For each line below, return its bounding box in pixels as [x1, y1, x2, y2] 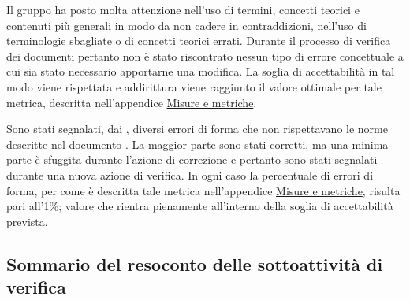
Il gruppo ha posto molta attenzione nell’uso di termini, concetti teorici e [6, 2, 360, 17]
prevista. [6, 213, 48, 229]
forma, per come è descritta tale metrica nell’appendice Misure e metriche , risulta [6, 182, 401, 198]
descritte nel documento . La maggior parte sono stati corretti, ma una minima [6, 135, 389, 152]
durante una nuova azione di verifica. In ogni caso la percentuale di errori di [6, 166, 374, 183]
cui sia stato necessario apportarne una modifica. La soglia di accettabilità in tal [6, 63, 395, 80]
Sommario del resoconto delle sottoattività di [6, 251, 383, 276]
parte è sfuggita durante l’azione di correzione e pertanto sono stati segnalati [6, 151, 378, 168]
